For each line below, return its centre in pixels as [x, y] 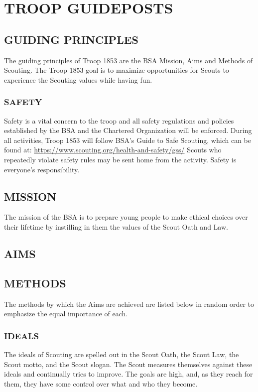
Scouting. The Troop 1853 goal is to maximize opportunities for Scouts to [117, 70]
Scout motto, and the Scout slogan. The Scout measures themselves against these [128, 364]
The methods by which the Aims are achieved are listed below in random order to [129, 304]
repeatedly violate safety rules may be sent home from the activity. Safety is [120, 159]
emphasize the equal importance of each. [66, 314]
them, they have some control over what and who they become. [101, 383]
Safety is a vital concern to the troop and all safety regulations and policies [119, 120]
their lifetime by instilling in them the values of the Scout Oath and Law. [116, 226]
